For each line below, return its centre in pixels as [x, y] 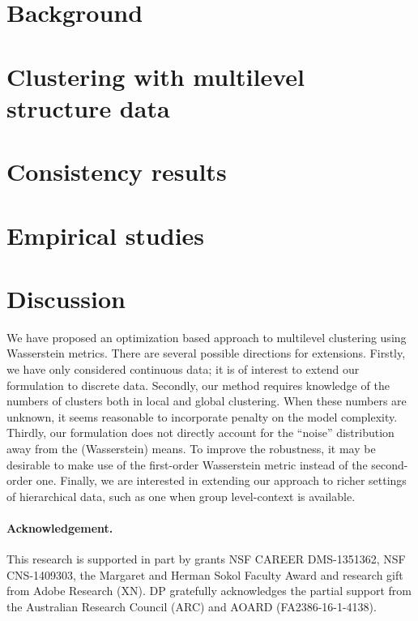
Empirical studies [106, 235]
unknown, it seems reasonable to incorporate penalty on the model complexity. [202, 416]
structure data [88, 107]
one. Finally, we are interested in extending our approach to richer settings [221, 480]
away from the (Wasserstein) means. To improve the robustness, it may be [191, 448]
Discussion [66, 298]
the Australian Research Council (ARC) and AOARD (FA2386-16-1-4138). [192, 606]
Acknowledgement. [60, 527]
